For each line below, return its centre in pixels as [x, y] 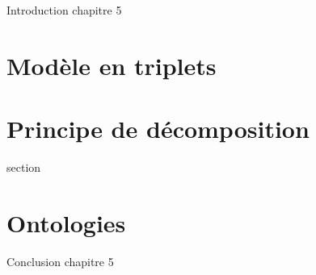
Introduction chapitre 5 [64, 10]
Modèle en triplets [112, 65]
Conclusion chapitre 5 [60, 261]
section [24, 167]
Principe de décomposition [158, 129]
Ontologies [66, 222]
